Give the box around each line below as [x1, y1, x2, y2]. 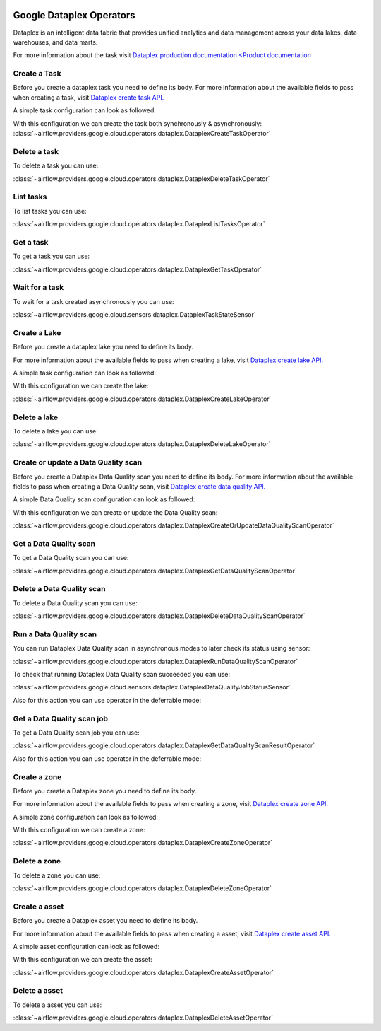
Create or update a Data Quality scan [13, 458, 143, 467]
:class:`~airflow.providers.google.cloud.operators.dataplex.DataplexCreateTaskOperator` [13, 129, 271, 137]
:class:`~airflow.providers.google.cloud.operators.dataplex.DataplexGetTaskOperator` [13, 265, 262, 274]
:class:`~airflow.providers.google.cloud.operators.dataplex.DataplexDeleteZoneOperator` [13, 884, 272, 892]
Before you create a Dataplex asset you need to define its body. [13, 916, 198, 925]
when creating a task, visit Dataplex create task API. [13, 93, 164, 102]
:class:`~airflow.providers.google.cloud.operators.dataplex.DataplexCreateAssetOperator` [13, 968, 274, 977]
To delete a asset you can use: [13, 1001, 102, 1009]
